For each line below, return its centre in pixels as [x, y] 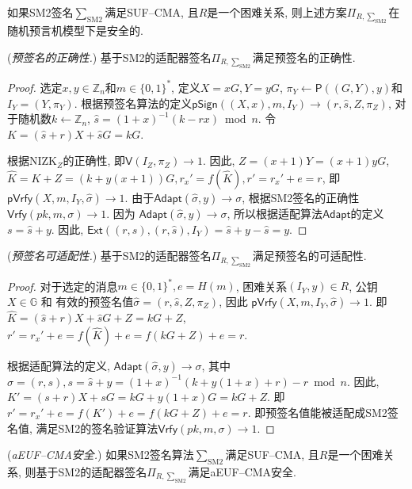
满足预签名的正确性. [304, 57]
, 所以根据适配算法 [275, 213]
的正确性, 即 [94, 160]
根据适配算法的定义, [59, 365]
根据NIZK [32, 160]
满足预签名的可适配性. [309, 256]
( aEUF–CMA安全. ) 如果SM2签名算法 [101, 455]
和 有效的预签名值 [87, 301]
